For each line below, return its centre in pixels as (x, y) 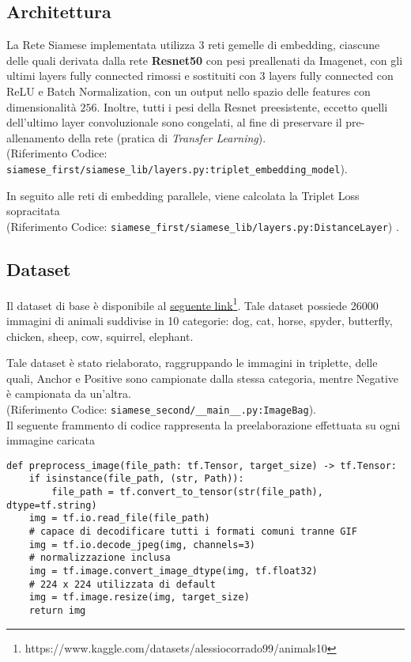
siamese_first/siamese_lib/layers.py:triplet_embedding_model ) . (177, 168)
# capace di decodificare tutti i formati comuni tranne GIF (193, 531)
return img (57, 610)
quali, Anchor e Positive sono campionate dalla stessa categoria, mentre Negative (203, 378)
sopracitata (33, 211)
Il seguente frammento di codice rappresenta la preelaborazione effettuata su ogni (204, 424)
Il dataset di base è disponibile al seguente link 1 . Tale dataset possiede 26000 (192, 304)
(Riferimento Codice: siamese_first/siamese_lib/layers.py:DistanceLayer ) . (203, 226)
